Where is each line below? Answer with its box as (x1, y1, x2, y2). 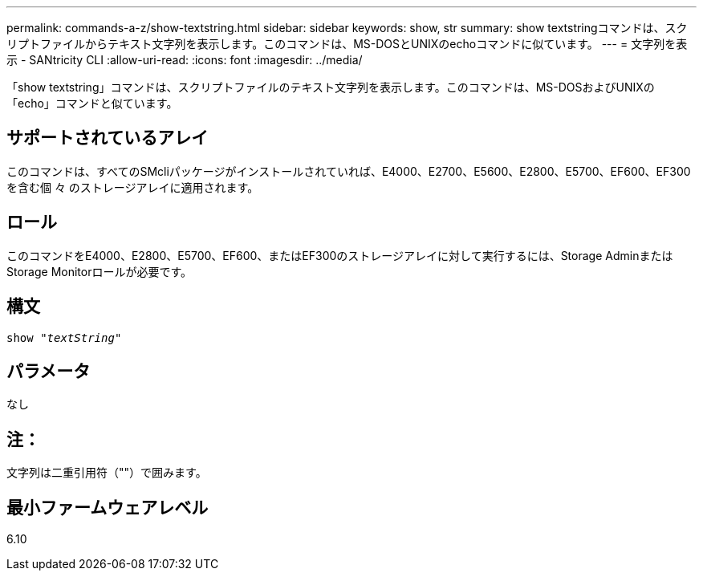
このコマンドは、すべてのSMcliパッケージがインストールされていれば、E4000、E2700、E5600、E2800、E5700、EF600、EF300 (6, 164, 691, 178)
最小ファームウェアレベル (6, 497, 209, 518)
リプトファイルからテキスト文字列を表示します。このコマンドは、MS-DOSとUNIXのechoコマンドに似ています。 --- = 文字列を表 (6, 37, 688, 51)
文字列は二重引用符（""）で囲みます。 (6, 465, 207, 480)
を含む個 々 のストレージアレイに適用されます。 (6, 180, 259, 194)
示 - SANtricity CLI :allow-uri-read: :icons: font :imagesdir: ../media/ (6, 53, 363, 67)
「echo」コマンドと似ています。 (6, 96, 178, 110)
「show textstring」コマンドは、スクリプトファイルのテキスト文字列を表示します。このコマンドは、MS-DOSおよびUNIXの (6, 80, 655, 94)
